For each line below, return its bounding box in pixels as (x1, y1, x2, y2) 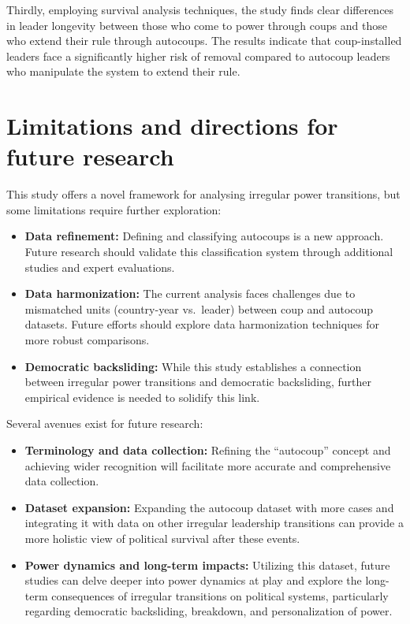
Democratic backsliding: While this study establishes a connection (24, 358, 362, 374)
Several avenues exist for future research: (6, 415, 203, 432)
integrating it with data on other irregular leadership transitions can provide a (24, 514, 404, 531)
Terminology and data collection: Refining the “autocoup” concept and (24, 442, 391, 458)
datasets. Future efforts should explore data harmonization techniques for (24, 316, 379, 332)
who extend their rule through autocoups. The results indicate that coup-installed (6, 32, 402, 49)
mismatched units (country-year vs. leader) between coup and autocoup (24, 300, 374, 317)
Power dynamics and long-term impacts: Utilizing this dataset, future (24, 556, 390, 573)
